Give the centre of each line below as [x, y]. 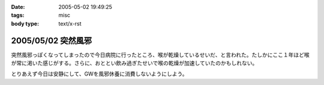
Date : [18, 7]
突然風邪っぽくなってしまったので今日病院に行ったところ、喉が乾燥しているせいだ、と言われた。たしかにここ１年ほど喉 [160, 55]
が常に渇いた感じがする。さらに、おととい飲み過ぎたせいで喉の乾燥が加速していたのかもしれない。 [134, 63]
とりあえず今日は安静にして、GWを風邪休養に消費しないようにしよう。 [99, 74]
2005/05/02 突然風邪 [52, 41]
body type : [25, 23]
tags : [18, 15]
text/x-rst [70, 23]
